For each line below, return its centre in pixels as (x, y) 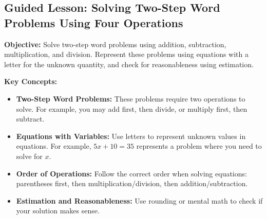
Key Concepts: (31, 81)
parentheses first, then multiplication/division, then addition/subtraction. (132, 183)
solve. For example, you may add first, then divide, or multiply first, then (132, 108)
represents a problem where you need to (199, 146)
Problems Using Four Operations (94, 22)
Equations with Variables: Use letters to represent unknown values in (131, 136)
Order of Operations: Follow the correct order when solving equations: (131, 173)
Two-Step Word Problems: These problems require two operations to (131, 98)
